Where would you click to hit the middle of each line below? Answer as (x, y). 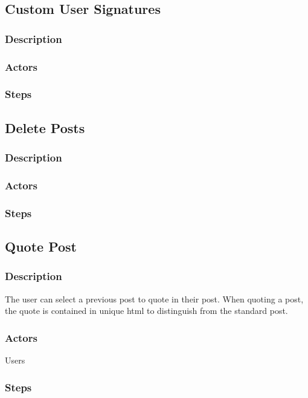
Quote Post (41, 246)
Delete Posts (45, 127)
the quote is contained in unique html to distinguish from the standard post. (146, 311)
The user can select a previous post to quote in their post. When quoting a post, (154, 298)
